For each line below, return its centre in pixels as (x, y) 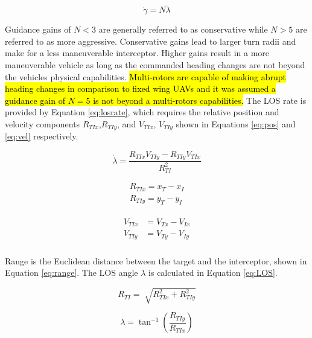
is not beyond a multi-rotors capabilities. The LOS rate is (200, 100)
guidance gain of (35, 100)
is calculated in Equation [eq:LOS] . (213, 273)
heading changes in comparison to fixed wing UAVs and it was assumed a (140, 88)
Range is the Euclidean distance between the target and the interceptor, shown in (156, 260)
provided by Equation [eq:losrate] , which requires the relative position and (142, 112)
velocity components (43, 123)
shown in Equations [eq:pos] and (236, 123)
